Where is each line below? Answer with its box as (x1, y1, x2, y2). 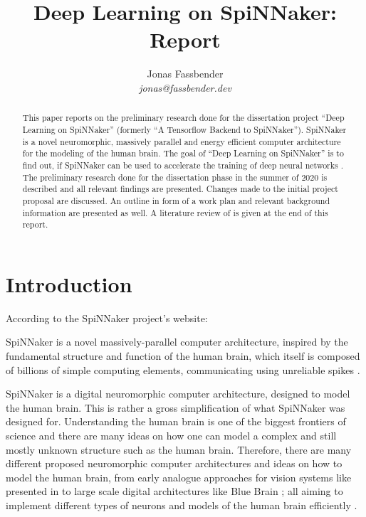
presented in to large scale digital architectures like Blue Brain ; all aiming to (6, 484, 343, 499)
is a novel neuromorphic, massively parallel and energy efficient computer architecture (22, 135, 341, 147)
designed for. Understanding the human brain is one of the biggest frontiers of (6, 414, 346, 429)
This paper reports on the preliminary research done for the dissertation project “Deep (22, 112, 345, 124)
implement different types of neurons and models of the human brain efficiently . (6, 497, 357, 512)
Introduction (6, 269, 132, 298)
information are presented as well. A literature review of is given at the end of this (22, 206, 328, 218)
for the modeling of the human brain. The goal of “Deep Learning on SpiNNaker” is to (22, 147, 344, 159)
